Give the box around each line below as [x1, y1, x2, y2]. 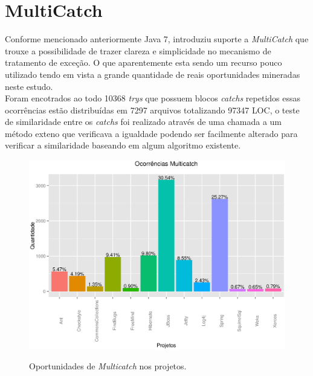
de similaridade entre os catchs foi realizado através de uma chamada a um [5, 115, 282, 128]
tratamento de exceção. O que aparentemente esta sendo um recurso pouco [5, 56, 282, 69]
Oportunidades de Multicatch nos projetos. [29, 360, 187, 372]
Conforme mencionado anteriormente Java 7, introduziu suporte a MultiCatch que [5, 33, 309, 45]
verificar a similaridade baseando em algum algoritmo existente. [5, 139, 241, 151]
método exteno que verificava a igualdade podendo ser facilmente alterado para [5, 127, 298, 139]
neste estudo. [5, 80, 53, 92]
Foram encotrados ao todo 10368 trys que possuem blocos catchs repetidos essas [5, 92, 301, 104]
